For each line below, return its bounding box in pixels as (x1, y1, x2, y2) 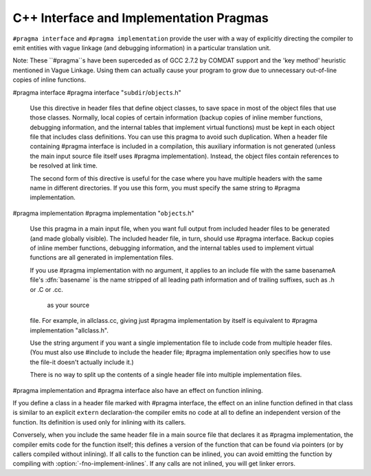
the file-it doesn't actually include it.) (30, 358, 134, 366)
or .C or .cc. (30, 285, 63, 293)
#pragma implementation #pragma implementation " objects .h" (12, 209, 194, 217)
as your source (47, 301, 89, 309)
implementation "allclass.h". (30, 326, 109, 335)
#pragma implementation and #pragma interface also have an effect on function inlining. (12, 386, 264, 394)
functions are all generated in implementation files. (30, 253, 174, 262)
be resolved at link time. (30, 161, 98, 170)
